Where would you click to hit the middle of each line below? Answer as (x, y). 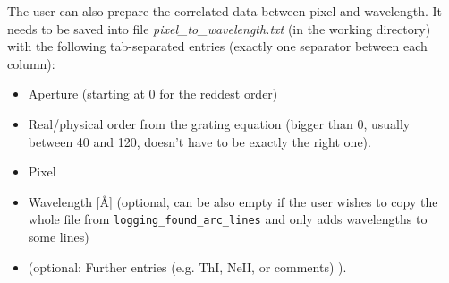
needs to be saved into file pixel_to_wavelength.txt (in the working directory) (219, 28)
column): (31, 63)
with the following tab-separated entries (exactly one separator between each (217, 46)
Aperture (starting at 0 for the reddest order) (153, 94)
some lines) (59, 236)
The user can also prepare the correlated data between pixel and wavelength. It (225, 11)
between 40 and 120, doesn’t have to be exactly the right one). (199, 141)
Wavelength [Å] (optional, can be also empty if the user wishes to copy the (233, 201)
